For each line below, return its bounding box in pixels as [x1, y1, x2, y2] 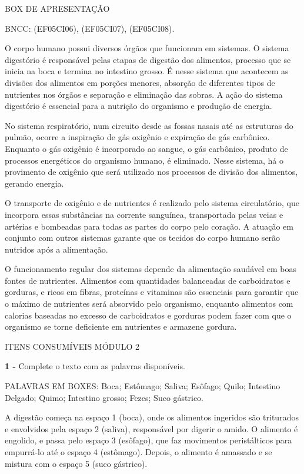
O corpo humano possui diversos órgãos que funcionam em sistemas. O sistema [5, 42, 289, 54]
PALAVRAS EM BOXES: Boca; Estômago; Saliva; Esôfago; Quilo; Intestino [5, 380, 280, 392]
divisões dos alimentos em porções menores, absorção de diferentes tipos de [5, 76, 275, 88]
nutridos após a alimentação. [5, 243, 108, 255]
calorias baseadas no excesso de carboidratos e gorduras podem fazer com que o [5, 309, 292, 321]
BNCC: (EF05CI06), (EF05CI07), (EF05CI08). [5, 22, 175, 34]
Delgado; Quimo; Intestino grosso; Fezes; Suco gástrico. [5, 391, 204, 403]
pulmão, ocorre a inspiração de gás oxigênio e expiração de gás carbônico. [5, 131, 270, 143]
